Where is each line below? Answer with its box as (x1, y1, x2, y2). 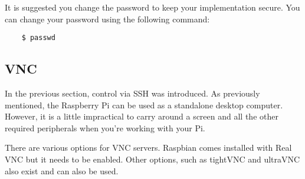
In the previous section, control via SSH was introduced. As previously (5, 87, 260, 100)
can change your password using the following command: (5, 12, 210, 25)
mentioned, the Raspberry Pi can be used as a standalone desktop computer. (5, 98, 283, 111)
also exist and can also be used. (5, 164, 119, 177)
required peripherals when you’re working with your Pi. (5, 121, 205, 134)
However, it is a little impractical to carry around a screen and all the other (5, 110, 278, 122)
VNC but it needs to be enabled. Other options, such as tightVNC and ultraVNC (5, 153, 300, 165)
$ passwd (21, 34, 55, 42)
